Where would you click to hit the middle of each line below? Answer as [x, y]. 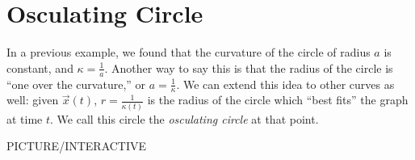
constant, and [40, 67]
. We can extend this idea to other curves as [285, 84]
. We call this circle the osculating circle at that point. [184, 118]
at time [25, 118]
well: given [33, 100]
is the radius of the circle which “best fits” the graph [278, 100]
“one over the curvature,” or [76, 84]
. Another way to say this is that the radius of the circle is [249, 67]
